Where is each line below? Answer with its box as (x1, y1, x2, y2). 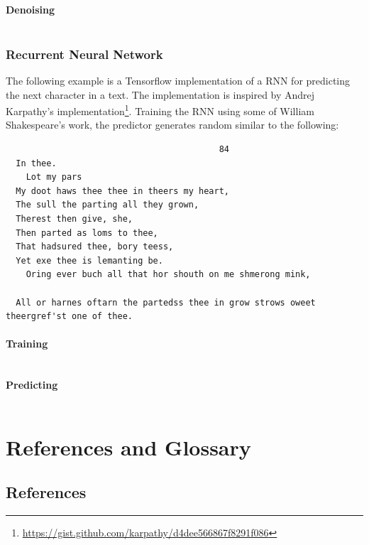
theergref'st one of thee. (6, 311, 133, 322)
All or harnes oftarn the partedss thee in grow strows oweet (16, 297, 316, 308)
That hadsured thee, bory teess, (16, 242, 174, 252)
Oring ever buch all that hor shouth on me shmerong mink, (26, 269, 311, 280)
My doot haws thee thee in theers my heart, (16, 185, 229, 196)
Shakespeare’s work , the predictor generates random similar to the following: (6, 117, 339, 132)
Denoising (6, 1, 55, 16)
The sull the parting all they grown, (16, 200, 199, 210)
